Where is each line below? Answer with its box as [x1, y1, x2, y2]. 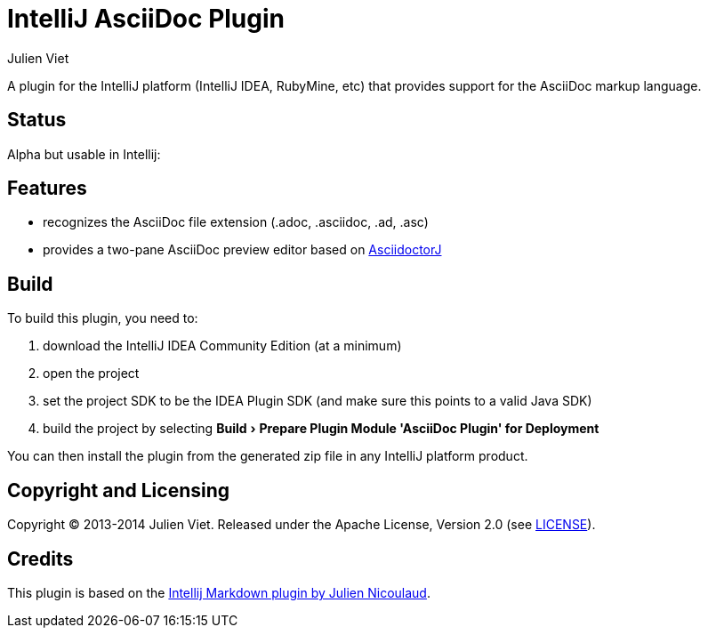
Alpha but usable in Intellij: [7, 146, 161, 162]
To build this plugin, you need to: [7, 310, 198, 326]
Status [7, 109, 67, 132]
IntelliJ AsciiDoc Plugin [7, 4, 286, 34]
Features [7, 177, 87, 200]
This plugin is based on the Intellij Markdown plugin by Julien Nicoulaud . [7, 584, 430, 600]
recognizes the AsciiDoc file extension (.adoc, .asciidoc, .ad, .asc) [43, 214, 429, 230]
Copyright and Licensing [7, 478, 230, 502]
